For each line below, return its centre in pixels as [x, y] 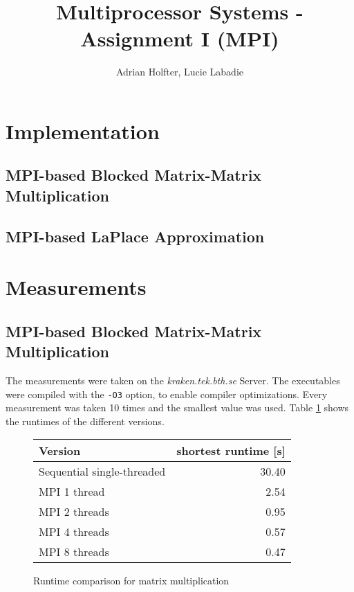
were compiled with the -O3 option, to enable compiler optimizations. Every [167, 394]
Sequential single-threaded [102, 472]
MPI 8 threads [74, 552]
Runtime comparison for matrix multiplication [131, 581]
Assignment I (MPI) [180, 38]
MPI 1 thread [72, 492]
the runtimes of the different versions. [85, 421]
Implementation [83, 131]
